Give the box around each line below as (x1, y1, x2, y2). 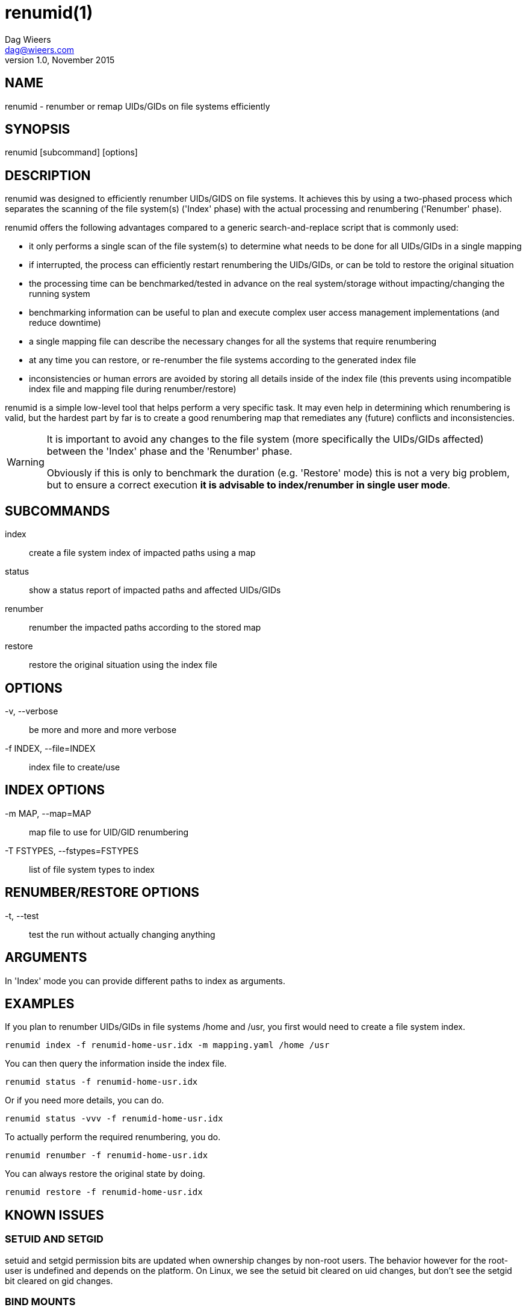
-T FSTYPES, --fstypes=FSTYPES (5, 845, 139, 856)
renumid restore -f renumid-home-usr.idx (5, 1187, 203, 1197)
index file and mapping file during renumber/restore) (29, 384, 237, 395)
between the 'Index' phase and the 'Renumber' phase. (46, 445, 292, 458)
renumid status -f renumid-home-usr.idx (5, 1077, 198, 1087)
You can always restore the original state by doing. (5, 1168, 205, 1179)
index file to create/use (29, 761, 120, 772)
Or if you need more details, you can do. (5, 1095, 164, 1106)
